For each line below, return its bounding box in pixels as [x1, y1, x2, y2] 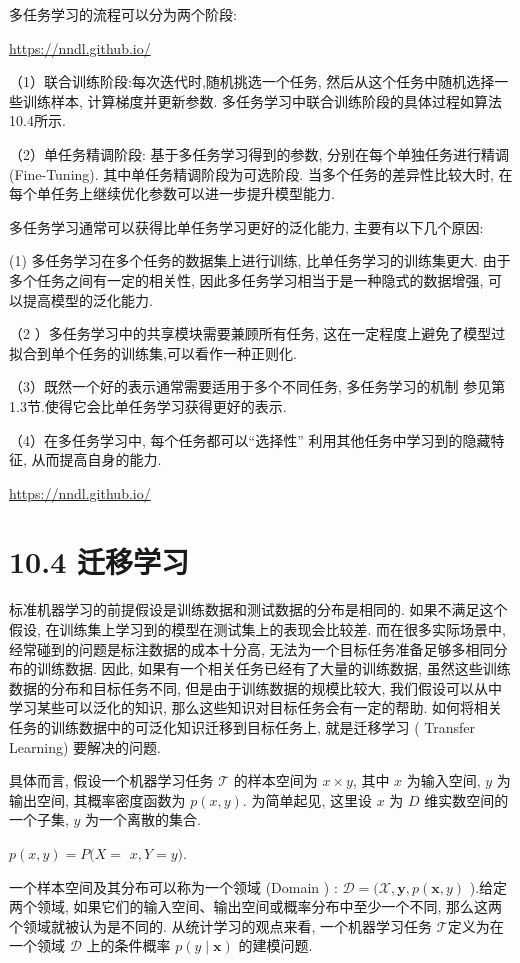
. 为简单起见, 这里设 [242, 789, 372, 810]
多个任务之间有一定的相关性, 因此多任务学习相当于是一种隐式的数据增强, [9, 269, 484, 290]
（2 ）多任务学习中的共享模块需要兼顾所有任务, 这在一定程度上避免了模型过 [9, 323, 506, 344]
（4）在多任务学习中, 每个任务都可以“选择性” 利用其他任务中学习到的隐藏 [9, 429, 491, 450]
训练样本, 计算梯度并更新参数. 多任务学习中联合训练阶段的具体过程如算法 [22, 90, 503, 111]
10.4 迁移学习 [9, 541, 189, 582]
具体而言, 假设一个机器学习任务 [9, 770, 214, 791]
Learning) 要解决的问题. [9, 736, 161, 757]
